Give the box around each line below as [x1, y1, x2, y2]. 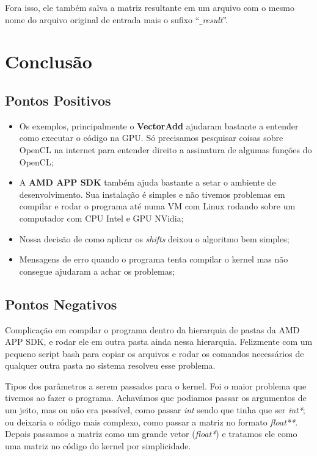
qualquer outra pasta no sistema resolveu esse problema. [5, 359, 216, 372]
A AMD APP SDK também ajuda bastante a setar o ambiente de [19, 176, 276, 189]
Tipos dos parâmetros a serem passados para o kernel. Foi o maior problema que [5, 379, 307, 392]
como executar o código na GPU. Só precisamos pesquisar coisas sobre [19, 131, 283, 144]
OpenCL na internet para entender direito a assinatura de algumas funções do [19, 143, 312, 156]
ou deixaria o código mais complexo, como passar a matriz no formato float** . [5, 415, 298, 428]
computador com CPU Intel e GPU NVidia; [19, 211, 184, 224]
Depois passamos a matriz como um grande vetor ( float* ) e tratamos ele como [5, 427, 297, 440]
